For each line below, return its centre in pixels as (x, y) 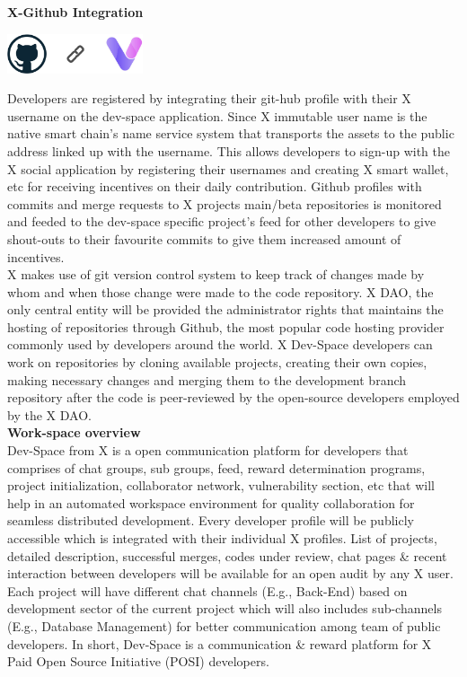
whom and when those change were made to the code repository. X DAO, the (220, 291)
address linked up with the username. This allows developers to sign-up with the (229, 150)
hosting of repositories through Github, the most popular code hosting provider (226, 326)
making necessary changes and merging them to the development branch (207, 379)
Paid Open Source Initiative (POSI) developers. (138, 661)
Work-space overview (74, 432)
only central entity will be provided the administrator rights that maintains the (225, 309)
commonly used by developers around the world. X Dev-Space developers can (220, 344)
